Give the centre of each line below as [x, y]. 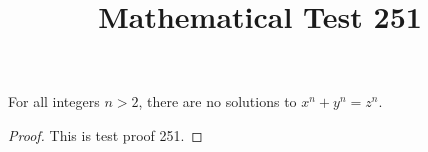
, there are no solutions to [217, 101]
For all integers [54, 101]
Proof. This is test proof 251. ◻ [105, 134]
